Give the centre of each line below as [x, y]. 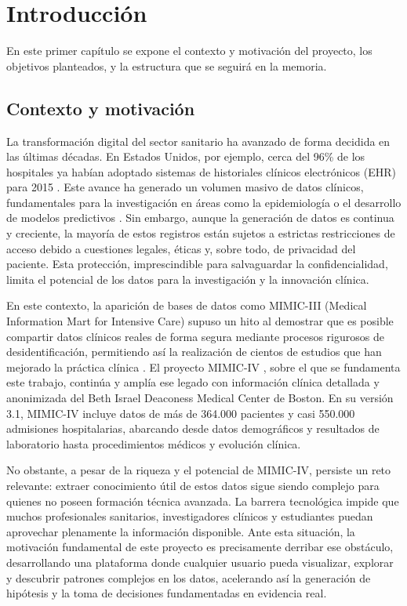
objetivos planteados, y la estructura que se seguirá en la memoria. [167, 65]
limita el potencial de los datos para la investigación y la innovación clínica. [188, 279]
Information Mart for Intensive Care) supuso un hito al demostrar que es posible [200, 321]
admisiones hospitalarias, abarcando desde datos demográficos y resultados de [193, 428]
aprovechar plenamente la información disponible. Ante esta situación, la [181, 531]
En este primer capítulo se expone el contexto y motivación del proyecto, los [189, 51]
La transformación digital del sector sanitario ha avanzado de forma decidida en [198, 141]
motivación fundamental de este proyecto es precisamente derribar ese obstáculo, [200, 547]
